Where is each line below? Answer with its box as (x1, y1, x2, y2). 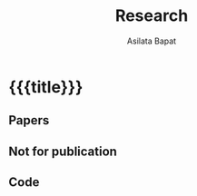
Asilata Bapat (126, 35, 177, 46)
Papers (8, 113, 50, 128)
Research (114, 5, 189, 26)
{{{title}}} (8, 76, 84, 97)
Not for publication (8, 143, 117, 159)
